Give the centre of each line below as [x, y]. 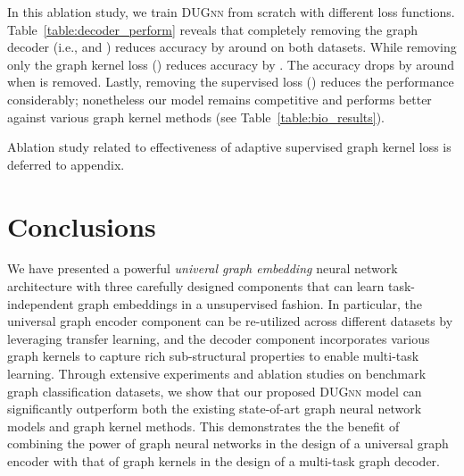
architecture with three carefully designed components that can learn [196, 286]
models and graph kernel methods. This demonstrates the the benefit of [203, 426]
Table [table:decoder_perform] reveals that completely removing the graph [213, 29]
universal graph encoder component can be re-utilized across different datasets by [230, 321]
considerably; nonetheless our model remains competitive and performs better [220, 99]
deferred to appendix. [66, 164]
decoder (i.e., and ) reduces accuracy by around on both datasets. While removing [232, 47]
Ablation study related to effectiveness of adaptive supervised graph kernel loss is [229, 147]
